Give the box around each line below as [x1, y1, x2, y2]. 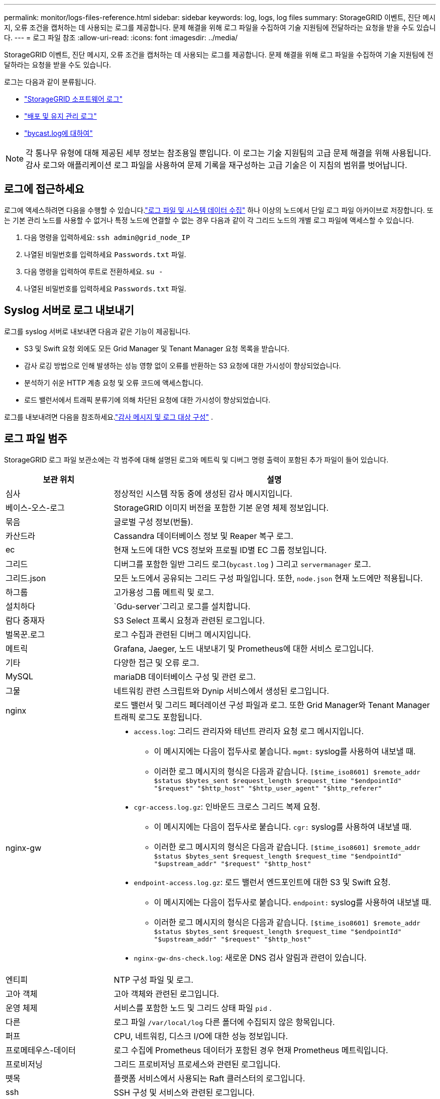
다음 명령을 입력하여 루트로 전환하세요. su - [24, 267, 163, 276]
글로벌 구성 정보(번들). [114, 516, 193, 527]
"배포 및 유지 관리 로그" [24, 112, 97, 120]
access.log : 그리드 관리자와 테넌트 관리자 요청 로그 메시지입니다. [134, 726, 364, 736]
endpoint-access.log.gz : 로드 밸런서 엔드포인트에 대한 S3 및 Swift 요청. [134, 877, 391, 887]
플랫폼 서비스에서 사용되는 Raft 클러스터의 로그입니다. [114, 1073, 305, 1083]
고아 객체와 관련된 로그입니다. [114, 988, 219, 999]
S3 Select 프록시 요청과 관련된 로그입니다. [114, 615, 265, 625]
